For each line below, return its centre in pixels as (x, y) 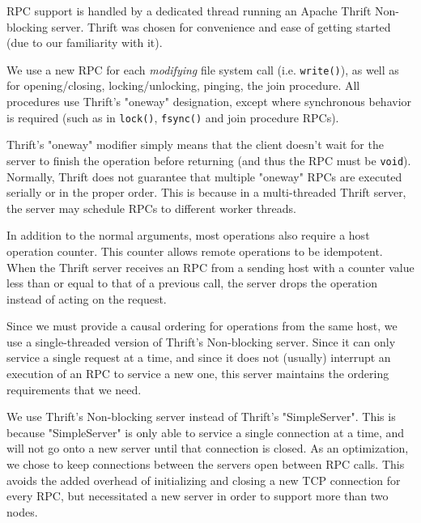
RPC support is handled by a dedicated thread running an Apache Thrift (189, 11)
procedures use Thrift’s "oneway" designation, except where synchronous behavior (209, 102)
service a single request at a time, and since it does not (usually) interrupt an (199, 357)
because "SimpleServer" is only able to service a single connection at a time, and (206, 432)
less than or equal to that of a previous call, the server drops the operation (192, 283)
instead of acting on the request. (87, 298)
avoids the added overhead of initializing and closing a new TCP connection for (204, 480)
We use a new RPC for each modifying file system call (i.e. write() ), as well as (203, 69)
